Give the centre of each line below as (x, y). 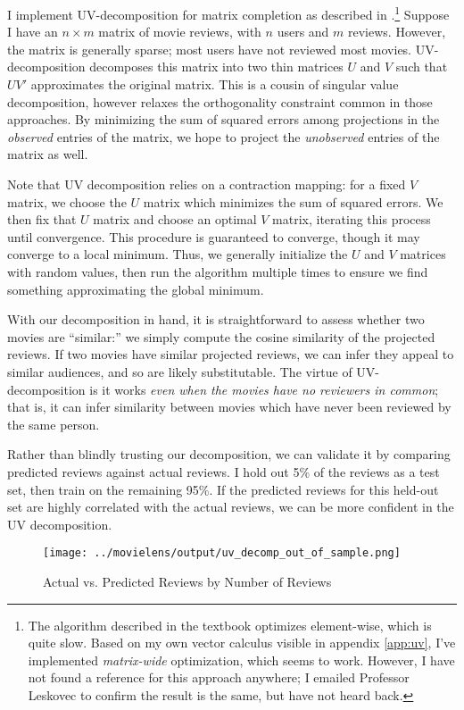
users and (303, 32)
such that (422, 67)
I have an (33, 32)
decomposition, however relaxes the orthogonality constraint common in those (220, 101)
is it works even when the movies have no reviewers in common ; (264, 389)
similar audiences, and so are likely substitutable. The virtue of (180, 371)
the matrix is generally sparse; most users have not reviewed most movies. (210, 49)
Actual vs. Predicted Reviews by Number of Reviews (187, 581)
